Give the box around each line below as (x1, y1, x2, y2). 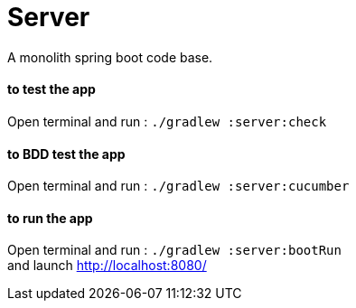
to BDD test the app (7, 145, 126, 162)
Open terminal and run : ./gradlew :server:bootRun (7, 242, 342, 258)
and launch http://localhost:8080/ (7, 257, 207, 274)
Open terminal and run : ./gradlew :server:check (7, 113, 327, 129)
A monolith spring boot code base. (7, 49, 213, 65)
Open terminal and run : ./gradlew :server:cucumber (7, 178, 350, 194)
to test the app (7, 81, 96, 98)
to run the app (7, 210, 93, 226)
